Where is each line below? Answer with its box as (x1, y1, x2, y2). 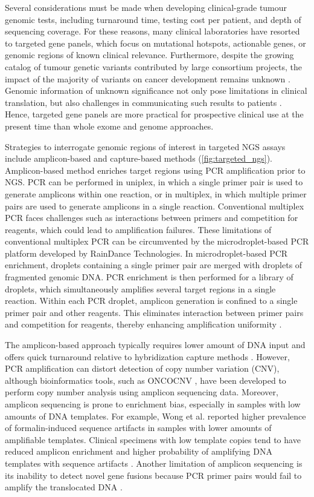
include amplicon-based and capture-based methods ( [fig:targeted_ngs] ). (5, 152, 272, 165)
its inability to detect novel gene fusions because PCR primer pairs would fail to (5, 469, 302, 481)
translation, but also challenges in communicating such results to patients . (5, 96, 282, 108)
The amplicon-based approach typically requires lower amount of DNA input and (5, 338, 306, 351)
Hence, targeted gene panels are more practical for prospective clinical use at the (5, 108, 304, 120)
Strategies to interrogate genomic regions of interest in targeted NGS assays (5, 140, 286, 153)
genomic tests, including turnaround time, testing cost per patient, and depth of (5, 13, 301, 25)
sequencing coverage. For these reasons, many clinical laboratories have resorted (5, 25, 300, 38)
